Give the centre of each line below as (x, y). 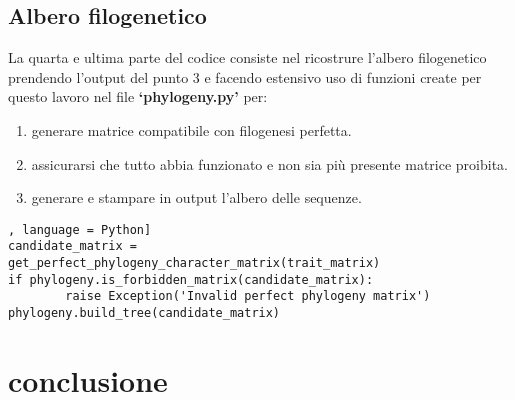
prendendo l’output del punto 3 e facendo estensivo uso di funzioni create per (245, 76)
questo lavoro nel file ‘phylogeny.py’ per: (138, 96)
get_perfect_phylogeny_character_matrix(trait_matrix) (194, 263)
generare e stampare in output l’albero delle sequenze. (196, 197)
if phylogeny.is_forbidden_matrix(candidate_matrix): (191, 279)
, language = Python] (80, 229)
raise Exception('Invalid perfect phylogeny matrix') (248, 296)
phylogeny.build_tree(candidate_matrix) (144, 313)
